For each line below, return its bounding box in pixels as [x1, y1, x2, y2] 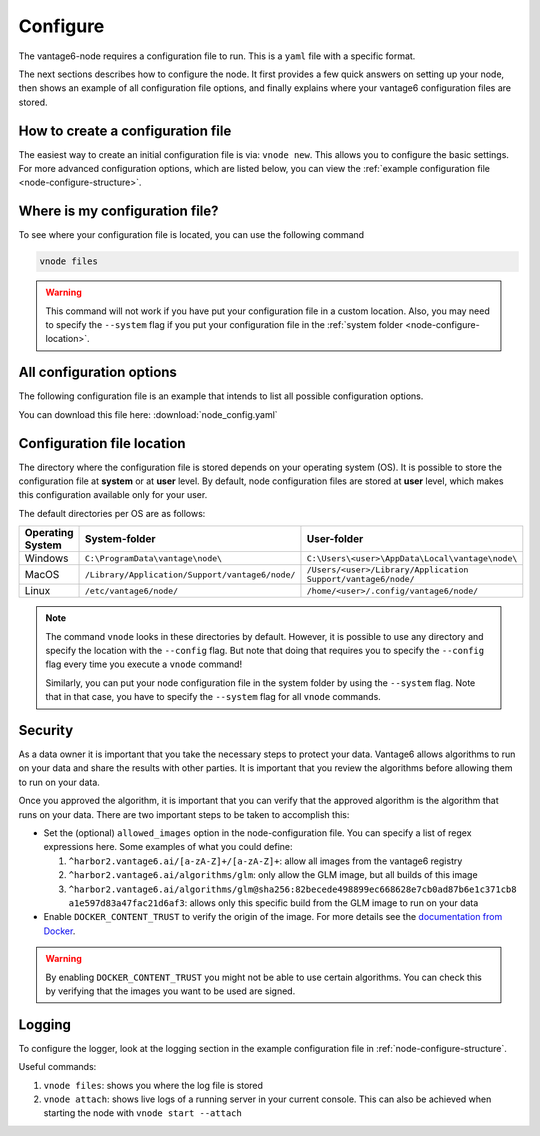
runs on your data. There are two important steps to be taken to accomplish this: [18, 808, 350, 820]
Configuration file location [18, 435, 186, 452]
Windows [24, 551, 69, 565]
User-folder [306, 532, 364, 546]
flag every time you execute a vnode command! [45, 658, 243, 670]
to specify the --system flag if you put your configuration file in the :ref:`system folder [45, 319, 404, 331]
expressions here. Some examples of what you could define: [43, 841, 294, 853]
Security [18, 721, 74, 739]
